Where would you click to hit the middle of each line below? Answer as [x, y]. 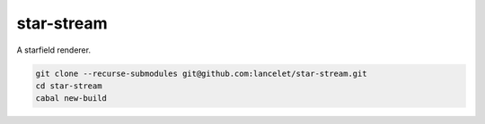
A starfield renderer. [54, 50]
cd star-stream [69, 86]
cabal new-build [71, 99]
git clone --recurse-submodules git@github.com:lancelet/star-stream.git [201, 73]
